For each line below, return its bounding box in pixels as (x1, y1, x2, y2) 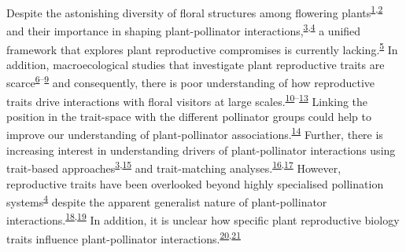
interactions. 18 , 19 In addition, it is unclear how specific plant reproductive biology (6, 210, 400, 228)
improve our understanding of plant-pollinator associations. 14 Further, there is (6, 124, 383, 143)
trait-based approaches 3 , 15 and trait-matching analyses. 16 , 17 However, (6, 158, 341, 176)
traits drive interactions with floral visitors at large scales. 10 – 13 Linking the (6, 90, 368, 109)
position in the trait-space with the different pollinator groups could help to (6, 108, 371, 124)
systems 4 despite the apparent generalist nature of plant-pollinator (6, 192, 327, 210)
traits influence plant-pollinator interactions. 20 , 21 (6, 228, 241, 247)
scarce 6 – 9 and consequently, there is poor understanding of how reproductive (6, 72, 375, 90)
